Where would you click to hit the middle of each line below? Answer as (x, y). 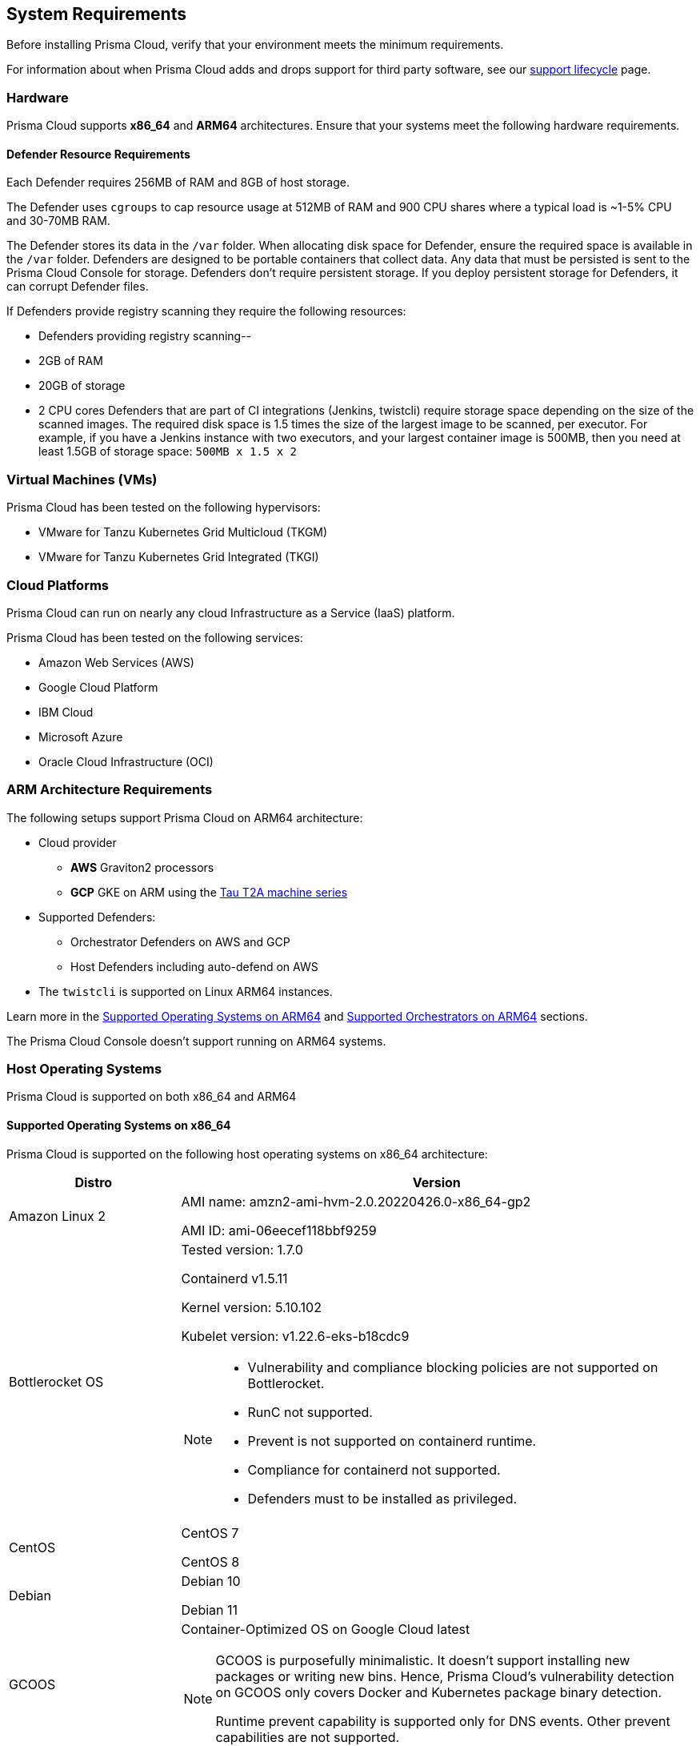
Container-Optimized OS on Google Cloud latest (326, 1629)
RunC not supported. (310, 1412)
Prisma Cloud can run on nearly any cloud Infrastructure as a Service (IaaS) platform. (231, 612)
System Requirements (96, 14)
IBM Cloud (66, 712)
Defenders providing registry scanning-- (145, 336)
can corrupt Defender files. (78, 287)
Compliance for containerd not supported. (374, 1469)
